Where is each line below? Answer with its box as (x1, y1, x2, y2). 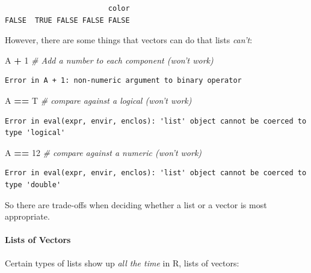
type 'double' (5, 180, 61, 189)
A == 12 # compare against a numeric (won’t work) (5, 146, 202, 158)
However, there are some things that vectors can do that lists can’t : (5, 34, 253, 46)
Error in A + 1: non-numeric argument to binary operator (5, 76, 242, 85)
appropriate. (5, 210, 50, 223)
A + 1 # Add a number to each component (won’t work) (5, 53, 214, 66)
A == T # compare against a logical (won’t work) (5, 94, 192, 106)
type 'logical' (5, 128, 66, 137)
